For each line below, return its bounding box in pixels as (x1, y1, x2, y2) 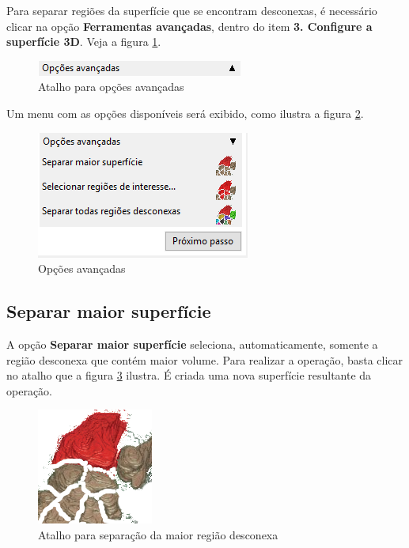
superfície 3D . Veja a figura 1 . (6, 33, 161, 50)
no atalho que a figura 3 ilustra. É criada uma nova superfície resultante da (6, 367, 372, 384)
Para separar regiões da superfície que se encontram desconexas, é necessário (6, 2, 377, 18)
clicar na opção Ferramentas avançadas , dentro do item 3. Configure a (6, 17, 373, 34)
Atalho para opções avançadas (38, 78, 184, 95)
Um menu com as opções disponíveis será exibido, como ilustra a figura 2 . (6, 104, 364, 121)
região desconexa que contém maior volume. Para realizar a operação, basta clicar (6, 351, 403, 368)
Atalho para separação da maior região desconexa (38, 526, 278, 542)
